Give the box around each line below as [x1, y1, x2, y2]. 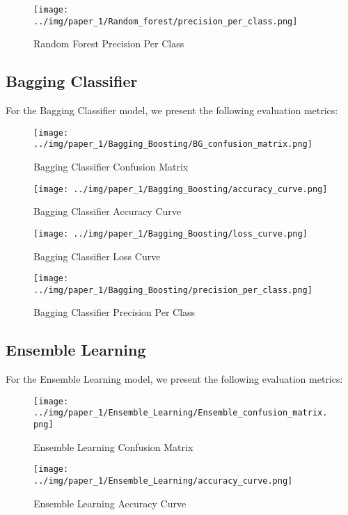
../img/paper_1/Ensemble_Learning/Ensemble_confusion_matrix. [33, 408, 328, 418]
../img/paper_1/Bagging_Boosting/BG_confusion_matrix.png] [33, 139, 313, 150]
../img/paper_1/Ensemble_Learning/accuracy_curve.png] [33, 476, 293, 486]
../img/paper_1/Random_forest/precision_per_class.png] [33, 16, 298, 26]
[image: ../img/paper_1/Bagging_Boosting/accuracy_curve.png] [33, 184, 328, 194]
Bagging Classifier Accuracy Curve [33, 204, 182, 219]
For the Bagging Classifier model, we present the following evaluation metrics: [6, 103, 338, 118]
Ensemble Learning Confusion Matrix [33, 439, 193, 454]
